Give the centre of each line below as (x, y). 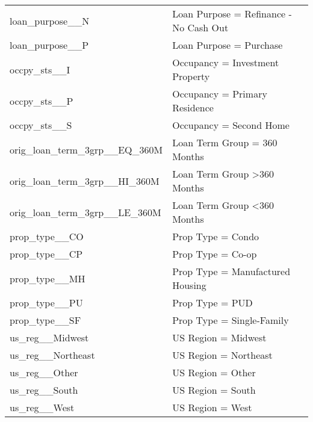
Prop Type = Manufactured (231, 271)
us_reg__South (44, 390)
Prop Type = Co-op (215, 254)
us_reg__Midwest (49, 337)
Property (191, 76)
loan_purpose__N (50, 20)
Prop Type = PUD (212, 303)
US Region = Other (214, 372)
